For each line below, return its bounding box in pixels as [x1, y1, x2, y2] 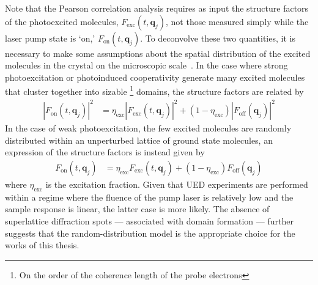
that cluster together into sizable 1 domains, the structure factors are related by [5, 83, 304, 98]
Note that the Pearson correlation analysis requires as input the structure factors [5, 2, 309, 14]
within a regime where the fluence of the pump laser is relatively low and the [5, 190, 294, 203]
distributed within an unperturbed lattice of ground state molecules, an [5, 133, 273, 146]
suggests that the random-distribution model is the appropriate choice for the [5, 226, 295, 239]
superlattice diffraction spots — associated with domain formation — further [5, 214, 294, 227]
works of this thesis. [5, 239, 79, 251]
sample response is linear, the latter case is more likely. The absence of [5, 202, 270, 215]
